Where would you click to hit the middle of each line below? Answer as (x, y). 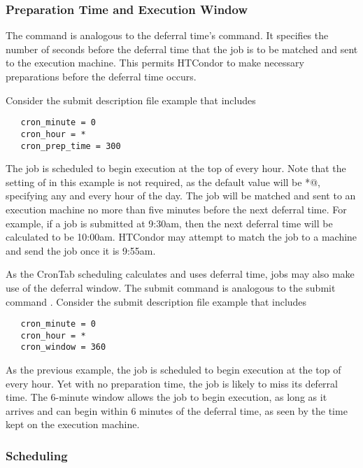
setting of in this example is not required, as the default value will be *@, (163, 182)
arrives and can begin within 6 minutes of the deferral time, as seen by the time (177, 410)
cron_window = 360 (63, 347)
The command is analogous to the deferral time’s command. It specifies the (167, 35)
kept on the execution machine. (73, 424)
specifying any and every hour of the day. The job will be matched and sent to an (181, 196)
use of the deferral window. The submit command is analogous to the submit (171, 287)
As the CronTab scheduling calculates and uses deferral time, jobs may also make (180, 274)
